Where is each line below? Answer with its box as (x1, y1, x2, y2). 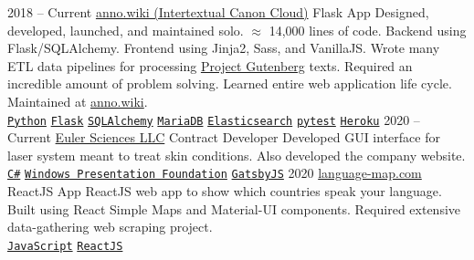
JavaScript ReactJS (7, 239, 123, 253)
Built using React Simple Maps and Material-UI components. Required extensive (7, 199, 461, 218)
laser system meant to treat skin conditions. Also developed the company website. (7, 145, 466, 164)
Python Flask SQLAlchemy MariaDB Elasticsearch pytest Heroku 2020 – (7, 109, 420, 129)
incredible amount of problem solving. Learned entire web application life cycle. (7, 74, 452, 93)
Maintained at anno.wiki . (7, 91, 148, 110)
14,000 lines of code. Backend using (269, 20, 467, 39)
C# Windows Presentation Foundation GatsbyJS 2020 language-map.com (7, 163, 422, 182)
